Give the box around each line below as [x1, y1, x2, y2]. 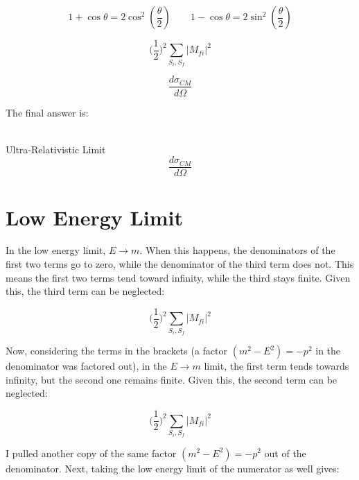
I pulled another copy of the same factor [6, 445, 177, 460]
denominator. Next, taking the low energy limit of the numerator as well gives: [6, 461, 340, 475]
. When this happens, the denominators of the [139, 243, 335, 257]
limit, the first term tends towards [204, 359, 349, 373]
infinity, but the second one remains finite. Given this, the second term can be [6, 372, 338, 386]
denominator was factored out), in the [6, 359, 167, 373]
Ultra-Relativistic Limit [6, 142, 106, 156]
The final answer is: [6, 105, 89, 119]
